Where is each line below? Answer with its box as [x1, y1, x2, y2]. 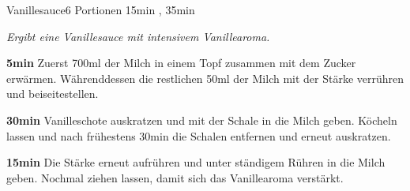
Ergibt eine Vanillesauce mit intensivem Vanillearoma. [6, 28, 270, 44]
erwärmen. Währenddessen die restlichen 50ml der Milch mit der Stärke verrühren [6, 69, 404, 86]
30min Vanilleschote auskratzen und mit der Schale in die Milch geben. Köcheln [6, 111, 397, 128]
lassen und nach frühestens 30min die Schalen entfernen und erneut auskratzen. [6, 127, 391, 144]
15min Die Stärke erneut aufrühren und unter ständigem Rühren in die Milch [6, 154, 386, 170]
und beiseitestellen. [6, 85, 99, 102]
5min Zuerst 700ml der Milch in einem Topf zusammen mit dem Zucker [6, 54, 356, 71]
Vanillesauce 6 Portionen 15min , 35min [6, 2, 195, 17]
